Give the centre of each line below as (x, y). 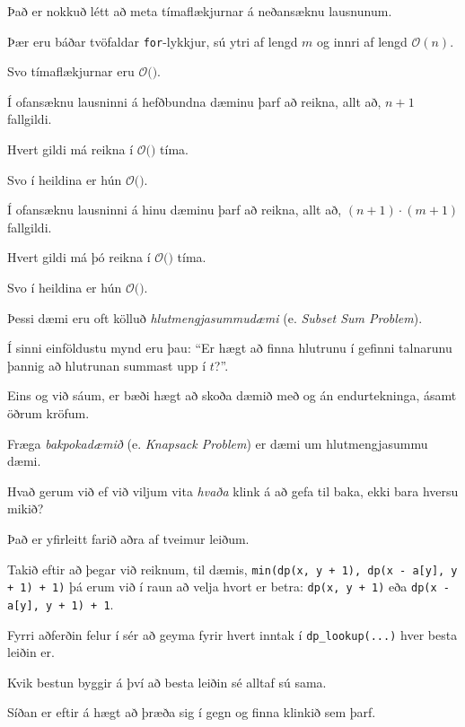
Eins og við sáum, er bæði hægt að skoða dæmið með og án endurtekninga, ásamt (232, 395)
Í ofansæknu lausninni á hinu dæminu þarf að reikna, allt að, (175, 210)
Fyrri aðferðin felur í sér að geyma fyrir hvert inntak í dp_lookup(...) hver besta (232, 634)
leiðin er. (31, 652)
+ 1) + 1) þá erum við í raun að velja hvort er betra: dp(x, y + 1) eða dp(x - (228, 587)
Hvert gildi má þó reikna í (79, 257)
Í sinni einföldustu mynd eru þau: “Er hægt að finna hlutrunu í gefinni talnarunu (230, 348)
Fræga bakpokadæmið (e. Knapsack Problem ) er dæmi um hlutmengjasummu (218, 443)
